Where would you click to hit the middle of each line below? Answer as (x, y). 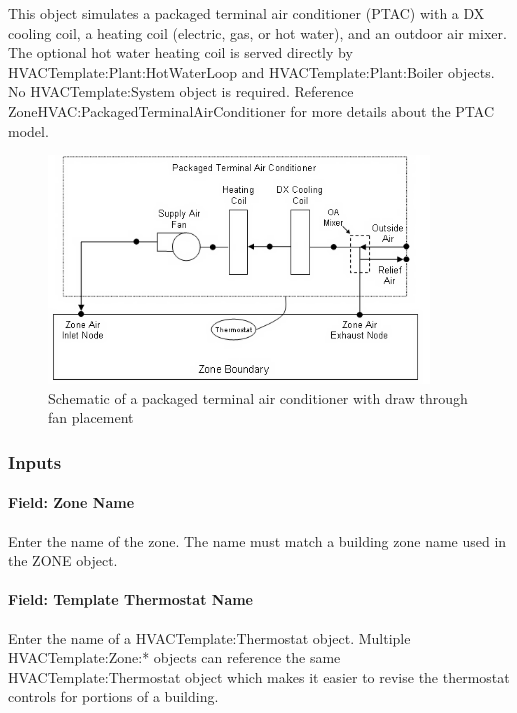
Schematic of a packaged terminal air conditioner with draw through (258, 397)
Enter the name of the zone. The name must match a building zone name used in (257, 540)
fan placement (91, 417)
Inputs (35, 461)
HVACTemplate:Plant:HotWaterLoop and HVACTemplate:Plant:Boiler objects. (251, 71)
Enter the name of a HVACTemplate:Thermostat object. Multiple (209, 637)
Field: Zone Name (71, 502)
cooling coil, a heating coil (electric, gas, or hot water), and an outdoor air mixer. (257, 32)
